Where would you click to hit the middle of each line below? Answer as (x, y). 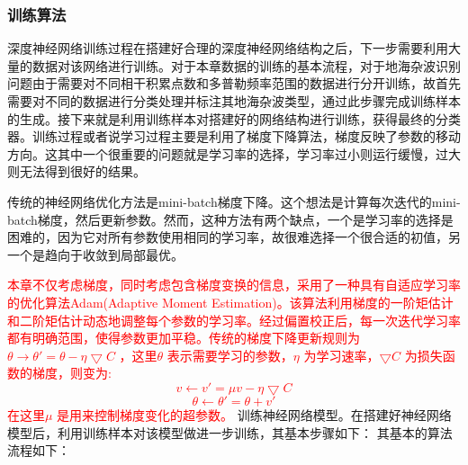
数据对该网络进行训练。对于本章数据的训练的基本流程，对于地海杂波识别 (246, 65)
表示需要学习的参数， (230, 355)
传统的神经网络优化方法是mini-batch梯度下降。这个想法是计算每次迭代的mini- (234, 201)
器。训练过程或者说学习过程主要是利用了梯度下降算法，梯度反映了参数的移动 (234, 136)
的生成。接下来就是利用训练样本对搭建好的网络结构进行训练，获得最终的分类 (234, 118)
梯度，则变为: (72, 373)
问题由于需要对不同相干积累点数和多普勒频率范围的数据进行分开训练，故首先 (234, 83)
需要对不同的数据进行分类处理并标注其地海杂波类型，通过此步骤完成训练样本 (234, 101)
